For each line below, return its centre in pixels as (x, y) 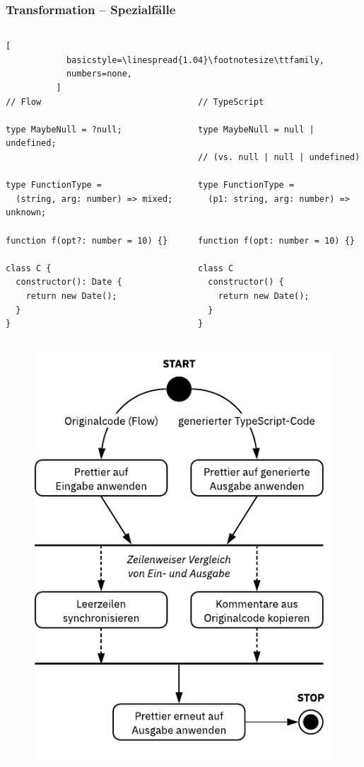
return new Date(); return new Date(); (168, 296)
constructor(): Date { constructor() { (150, 282)
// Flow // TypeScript (135, 102)
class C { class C (120, 268)
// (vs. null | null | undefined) (279, 157)
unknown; (26, 213)
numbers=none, (99, 74)
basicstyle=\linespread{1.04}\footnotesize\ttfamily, (195, 60)
